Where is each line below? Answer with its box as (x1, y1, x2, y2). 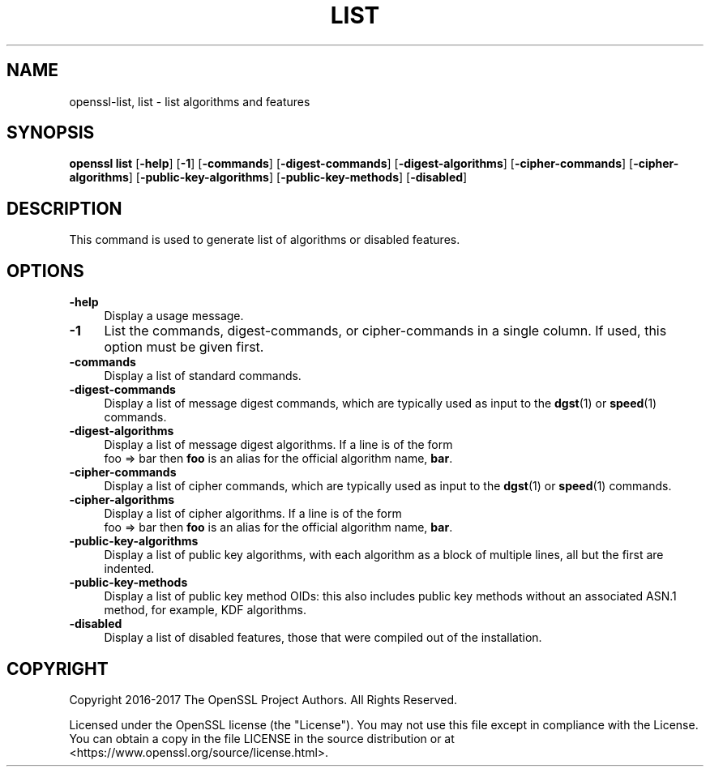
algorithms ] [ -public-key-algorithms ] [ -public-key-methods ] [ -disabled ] (69, 170, 468, 185)
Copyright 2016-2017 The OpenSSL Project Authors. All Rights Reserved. (69, 692, 457, 707)
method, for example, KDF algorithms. (104, 603, 306, 617)
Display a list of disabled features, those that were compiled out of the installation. (104, 630, 542, 645)
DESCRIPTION (6, 198, 122, 219)
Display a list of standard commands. (104, 369, 302, 383)
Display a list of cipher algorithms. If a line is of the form (104, 506, 402, 521)
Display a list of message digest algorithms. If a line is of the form (104, 438, 453, 452)
